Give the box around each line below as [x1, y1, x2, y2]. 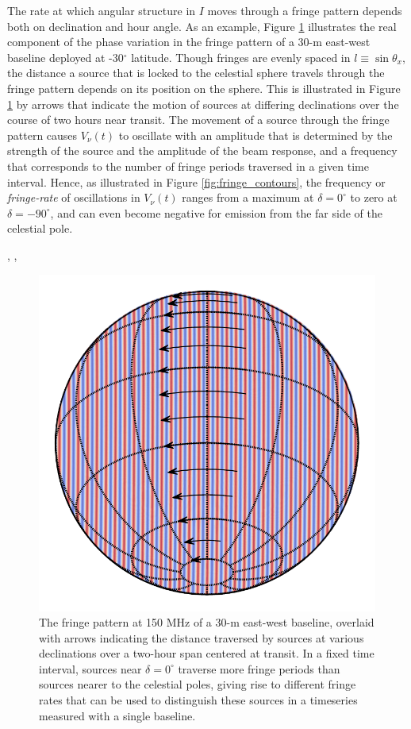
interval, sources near [39, 660, 142, 677]
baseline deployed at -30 [7, 48, 124, 65]
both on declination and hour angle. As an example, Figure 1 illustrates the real [7, 17, 397, 34]
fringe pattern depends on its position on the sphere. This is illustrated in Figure [7, 79, 401, 96]
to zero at [350, 189, 398, 206]
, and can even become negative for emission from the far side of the [50, 204, 382, 221]
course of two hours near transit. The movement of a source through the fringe [7, 111, 390, 128]
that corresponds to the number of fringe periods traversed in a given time [7, 157, 369, 174]
